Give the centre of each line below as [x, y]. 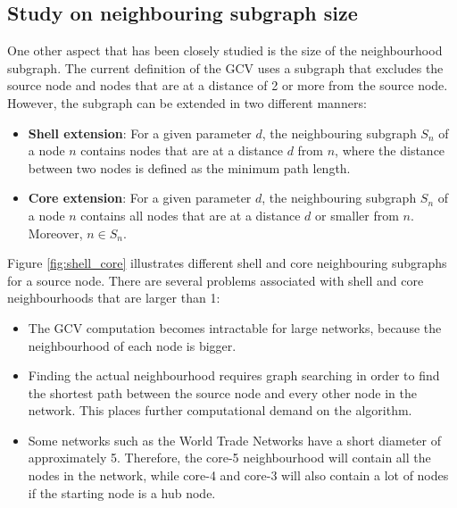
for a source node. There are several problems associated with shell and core [216, 280]
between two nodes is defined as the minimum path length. [189, 167]
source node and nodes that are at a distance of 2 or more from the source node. [228, 85]
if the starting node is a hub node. [122, 492]
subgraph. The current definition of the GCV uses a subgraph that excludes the [225, 67]
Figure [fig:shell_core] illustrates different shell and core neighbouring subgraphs [227, 263]
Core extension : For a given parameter [140, 198]
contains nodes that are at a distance [182, 150]
